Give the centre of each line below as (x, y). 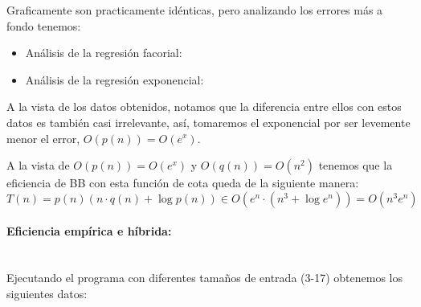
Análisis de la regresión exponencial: (114, 79)
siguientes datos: (47, 293)
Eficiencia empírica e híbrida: (89, 231)
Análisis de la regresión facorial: (104, 53)
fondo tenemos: (44, 25)
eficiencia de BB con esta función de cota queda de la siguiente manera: (183, 183)
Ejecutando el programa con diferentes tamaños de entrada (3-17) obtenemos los (204, 278)
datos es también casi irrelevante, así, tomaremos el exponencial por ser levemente (208, 122)
